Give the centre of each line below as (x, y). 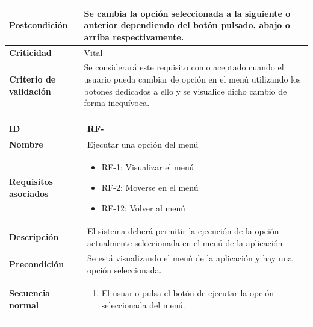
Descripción (34, 237)
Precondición (37, 263)
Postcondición (39, 25)
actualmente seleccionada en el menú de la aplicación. (186, 243)
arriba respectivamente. (134, 36)
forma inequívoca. (117, 103)
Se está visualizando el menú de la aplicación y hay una (190, 257)
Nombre (26, 144)
